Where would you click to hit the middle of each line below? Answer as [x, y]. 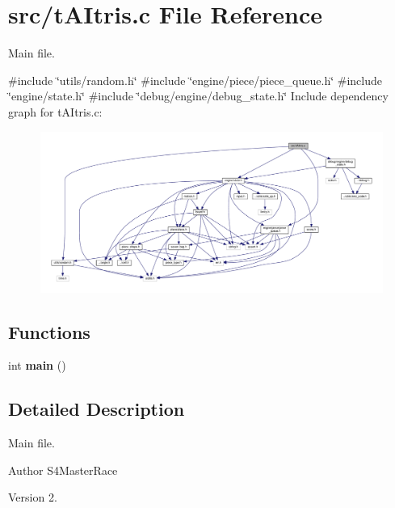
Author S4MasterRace [63, 470]
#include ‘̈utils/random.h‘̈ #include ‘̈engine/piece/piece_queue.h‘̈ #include [195, 80]
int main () [37, 365]
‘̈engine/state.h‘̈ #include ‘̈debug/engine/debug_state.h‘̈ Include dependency [198, 96]
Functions [49, 331]
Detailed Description [97, 409]
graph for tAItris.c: [55, 111]
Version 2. [33, 497]
